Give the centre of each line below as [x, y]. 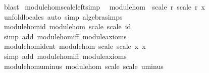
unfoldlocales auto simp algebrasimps [63, 16]
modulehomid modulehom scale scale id [67, 26]
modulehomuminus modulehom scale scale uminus [84, 66]
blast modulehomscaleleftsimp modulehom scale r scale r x [104, 7]
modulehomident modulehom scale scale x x [75, 46]
